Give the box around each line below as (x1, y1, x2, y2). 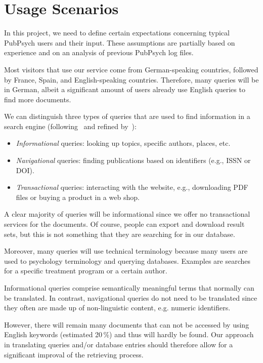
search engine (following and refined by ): (4, 120, 137, 131)
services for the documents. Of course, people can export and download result (4, 219, 245, 229)
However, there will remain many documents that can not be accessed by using (4, 319, 249, 330)
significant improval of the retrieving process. (4, 349, 144, 359)
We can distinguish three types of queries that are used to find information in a (4, 111, 250, 122)
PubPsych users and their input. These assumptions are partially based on (4, 37, 235, 48)
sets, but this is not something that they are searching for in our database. (4, 228, 235, 239)
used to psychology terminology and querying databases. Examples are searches (4, 255, 250, 266)
